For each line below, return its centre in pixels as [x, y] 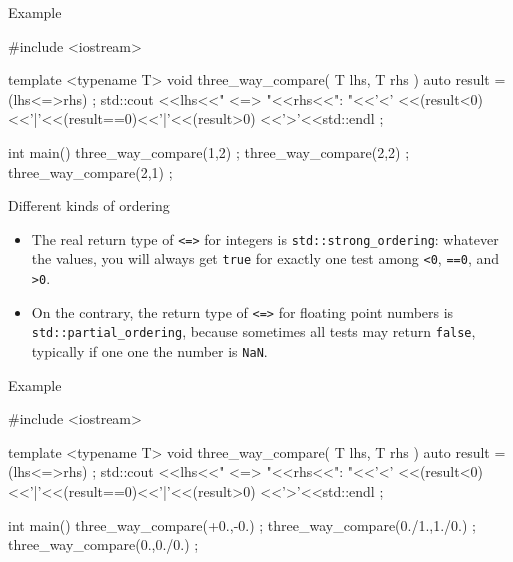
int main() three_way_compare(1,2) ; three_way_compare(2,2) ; [209, 151]
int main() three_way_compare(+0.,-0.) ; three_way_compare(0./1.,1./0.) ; [242, 524]
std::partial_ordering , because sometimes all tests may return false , [253, 331]
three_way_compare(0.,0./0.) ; [103, 544]
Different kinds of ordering [89, 205]
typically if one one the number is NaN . [149, 351]
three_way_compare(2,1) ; [90, 171]
